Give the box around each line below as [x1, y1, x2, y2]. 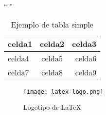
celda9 [75, 66, 97, 78]
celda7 [8, 66, 29, 78]
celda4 [8, 52, 29, 64]
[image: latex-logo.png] [23, 88, 104, 95]
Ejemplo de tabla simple [11, 18, 93, 30]
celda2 [40, 38, 65, 49]
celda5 [41, 52, 63, 64]
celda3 [72, 38, 97, 49]
